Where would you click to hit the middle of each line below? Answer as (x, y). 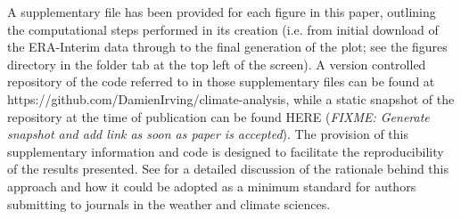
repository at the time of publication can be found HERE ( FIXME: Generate (218, 116)
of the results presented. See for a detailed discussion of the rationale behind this (228, 169)
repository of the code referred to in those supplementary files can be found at (221, 81)
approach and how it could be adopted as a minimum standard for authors (212, 186)
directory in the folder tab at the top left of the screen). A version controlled (217, 64)
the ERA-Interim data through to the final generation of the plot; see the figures (227, 47)
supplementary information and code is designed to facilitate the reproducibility (226, 151)
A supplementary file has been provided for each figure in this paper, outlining (222, 12)
